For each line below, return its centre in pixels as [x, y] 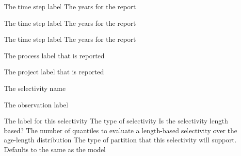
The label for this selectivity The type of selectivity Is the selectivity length [116, 121]
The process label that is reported [54, 55]
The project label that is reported [54, 72]
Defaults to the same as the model [55, 149]
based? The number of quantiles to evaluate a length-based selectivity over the [121, 130]
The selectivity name [35, 88]
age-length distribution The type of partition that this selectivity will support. [120, 140]
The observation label [36, 104]
